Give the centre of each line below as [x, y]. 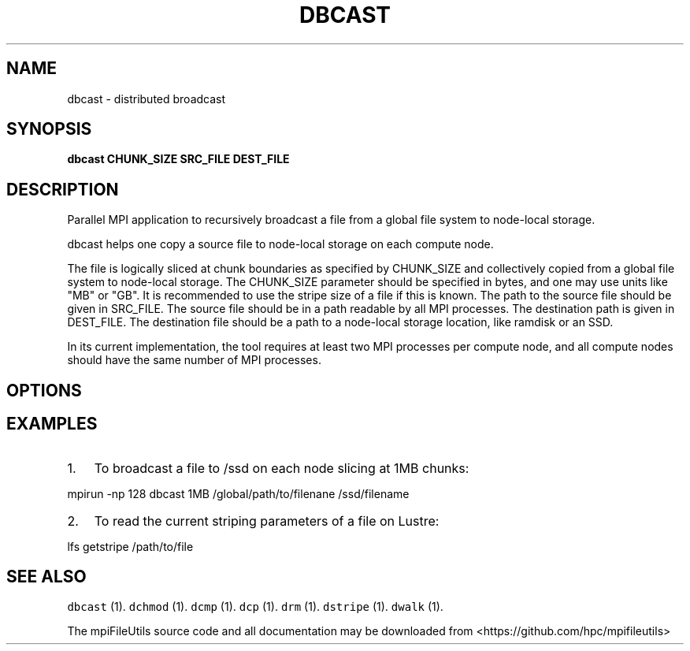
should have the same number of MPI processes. [194, 360]
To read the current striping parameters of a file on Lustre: [267, 521]
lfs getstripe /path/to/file [130, 546]
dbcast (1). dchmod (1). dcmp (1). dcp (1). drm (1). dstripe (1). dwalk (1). [255, 607]
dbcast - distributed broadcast [147, 99]
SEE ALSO [46, 576]
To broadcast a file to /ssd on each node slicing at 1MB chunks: [282, 468]
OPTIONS [44, 390]
